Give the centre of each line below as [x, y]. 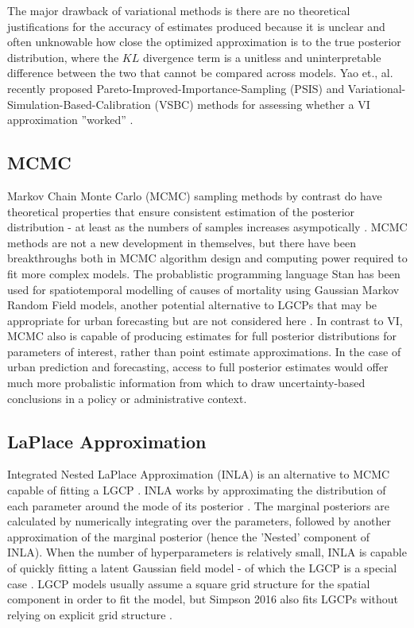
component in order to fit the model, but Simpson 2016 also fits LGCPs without [203, 599]
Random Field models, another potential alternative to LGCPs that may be [192, 305]
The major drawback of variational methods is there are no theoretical [179, 10]
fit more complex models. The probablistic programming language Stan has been [204, 273]
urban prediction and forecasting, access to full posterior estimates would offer [198, 367]
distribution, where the [63, 57]
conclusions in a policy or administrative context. [127, 398]
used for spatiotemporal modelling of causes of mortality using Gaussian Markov [203, 289]
